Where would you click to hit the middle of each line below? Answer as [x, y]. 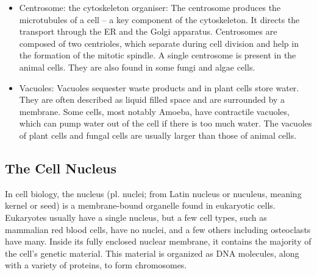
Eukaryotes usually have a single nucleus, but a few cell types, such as [136, 217]
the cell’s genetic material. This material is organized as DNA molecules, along [152, 253]
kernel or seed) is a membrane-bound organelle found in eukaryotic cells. [140, 205]
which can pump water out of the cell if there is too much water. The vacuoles [166, 123]
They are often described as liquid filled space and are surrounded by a [152, 99]
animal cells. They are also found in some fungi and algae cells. [137, 67]
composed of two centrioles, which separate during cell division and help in [159, 43]
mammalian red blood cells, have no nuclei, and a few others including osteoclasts [158, 229]
